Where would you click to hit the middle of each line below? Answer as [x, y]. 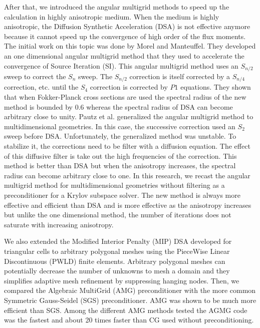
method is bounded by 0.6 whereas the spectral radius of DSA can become [118, 106]
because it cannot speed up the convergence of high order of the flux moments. [125, 36]
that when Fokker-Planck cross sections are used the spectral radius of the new [125, 97]
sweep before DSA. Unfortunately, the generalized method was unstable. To [120, 136]
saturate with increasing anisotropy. [59, 224]
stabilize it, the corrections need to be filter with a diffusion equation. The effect [127, 146]
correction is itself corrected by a [180, 76]
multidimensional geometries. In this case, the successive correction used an [120, 126]
